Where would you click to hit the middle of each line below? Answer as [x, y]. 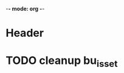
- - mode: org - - [25, 9]
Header [25, 33]
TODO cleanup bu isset [62, 62]
